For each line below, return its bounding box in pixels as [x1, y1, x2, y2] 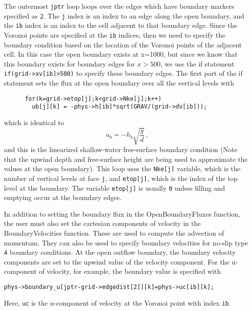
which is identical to [4, 117, 64, 127]
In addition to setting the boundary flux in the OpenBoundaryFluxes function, [4, 208, 240, 219]
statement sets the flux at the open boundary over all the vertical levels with [4, 78, 234, 88]
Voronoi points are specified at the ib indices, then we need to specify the [4, 29, 226, 40]
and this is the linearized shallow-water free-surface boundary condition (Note [4, 144, 237, 155]
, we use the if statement [160, 58, 234, 68]
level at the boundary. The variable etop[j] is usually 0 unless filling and [4, 182, 225, 193]
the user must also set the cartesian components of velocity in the [4, 218, 201, 228]
